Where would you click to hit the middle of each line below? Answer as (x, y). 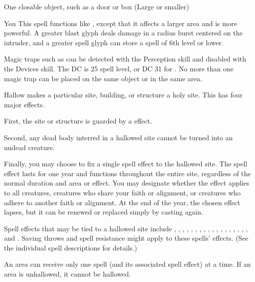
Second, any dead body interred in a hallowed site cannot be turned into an (118, 137)
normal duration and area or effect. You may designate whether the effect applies (127, 183)
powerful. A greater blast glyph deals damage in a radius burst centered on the (123, 33)
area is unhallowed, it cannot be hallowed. (68, 274)
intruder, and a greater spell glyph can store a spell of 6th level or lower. (114, 42)
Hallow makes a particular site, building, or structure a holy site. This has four (123, 95)
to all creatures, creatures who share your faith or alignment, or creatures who (122, 192)
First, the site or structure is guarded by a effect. (78, 121)
